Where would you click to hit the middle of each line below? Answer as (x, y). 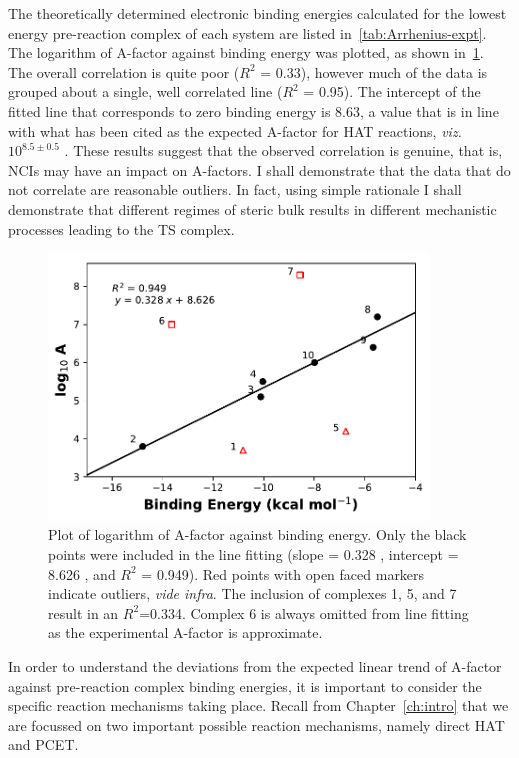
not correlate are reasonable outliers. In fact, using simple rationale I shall (235, 189)
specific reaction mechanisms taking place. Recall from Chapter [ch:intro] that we (258, 705)
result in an (83, 612)
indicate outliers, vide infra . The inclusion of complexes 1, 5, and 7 (252, 593)
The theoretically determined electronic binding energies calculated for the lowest (257, 13)
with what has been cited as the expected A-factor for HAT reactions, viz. (235, 130)
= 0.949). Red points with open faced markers (283, 573)
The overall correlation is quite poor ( (124, 71)
